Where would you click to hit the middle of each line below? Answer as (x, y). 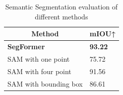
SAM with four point (39, 71)
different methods (61, 16)
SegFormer (26, 47)
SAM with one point (39, 58)
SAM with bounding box (45, 83)
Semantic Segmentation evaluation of (61, 6)
